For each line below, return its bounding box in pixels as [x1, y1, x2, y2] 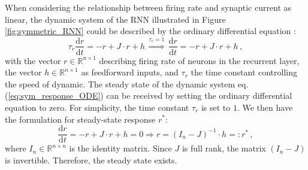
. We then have [237, 101, 293, 113]
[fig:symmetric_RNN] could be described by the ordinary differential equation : [5, 25, 296, 37]
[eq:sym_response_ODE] [8, 89, 101, 102]
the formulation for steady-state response [5, 113, 156, 125]
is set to [201, 101, 231, 113]
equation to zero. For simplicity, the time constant [5, 101, 189, 113]
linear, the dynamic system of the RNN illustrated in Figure [5, 13, 226, 25]
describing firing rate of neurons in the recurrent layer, [99, 54, 300, 66]
